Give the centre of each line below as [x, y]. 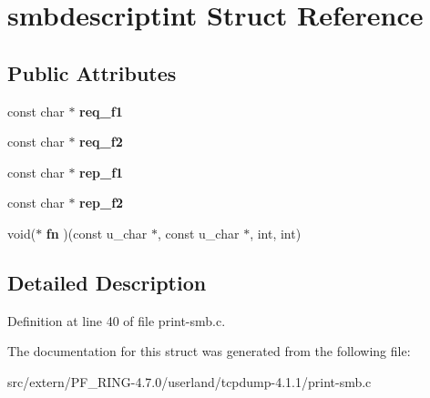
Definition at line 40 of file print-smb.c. [117, 320]
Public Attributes [92, 72]
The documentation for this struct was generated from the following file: [209, 351]
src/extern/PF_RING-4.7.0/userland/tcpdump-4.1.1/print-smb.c [189, 381]
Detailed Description [107, 282]
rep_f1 [102, 172]
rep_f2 [102, 203]
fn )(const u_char [97, 233]
